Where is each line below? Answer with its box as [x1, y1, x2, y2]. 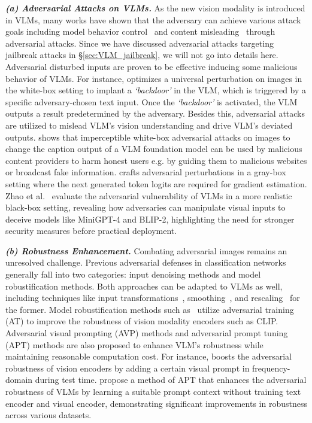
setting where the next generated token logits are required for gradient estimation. [5, 177, 307, 190]
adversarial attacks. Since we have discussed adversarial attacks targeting [5, 36, 274, 49]
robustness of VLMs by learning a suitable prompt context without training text [5, 385, 301, 397]
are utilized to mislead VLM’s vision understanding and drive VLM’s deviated [5, 118, 293, 131]
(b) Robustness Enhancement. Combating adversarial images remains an [5, 244, 287, 257]
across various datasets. [5, 409, 92, 421]
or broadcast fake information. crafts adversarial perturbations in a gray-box [5, 166, 286, 178]
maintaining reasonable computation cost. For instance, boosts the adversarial [5, 350, 292, 363]
